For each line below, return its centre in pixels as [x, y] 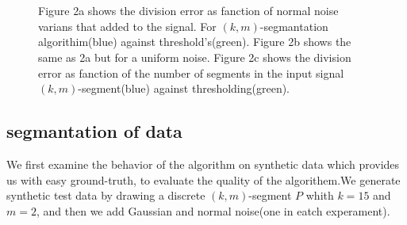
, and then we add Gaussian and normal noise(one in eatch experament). [213, 210]
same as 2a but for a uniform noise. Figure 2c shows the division [195, 57]
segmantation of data [94, 131]
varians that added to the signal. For [127, 26]
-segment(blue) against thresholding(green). [184, 88]
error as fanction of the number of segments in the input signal [191, 72]
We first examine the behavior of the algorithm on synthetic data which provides [203, 164]
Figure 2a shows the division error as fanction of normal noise [188, 11]
